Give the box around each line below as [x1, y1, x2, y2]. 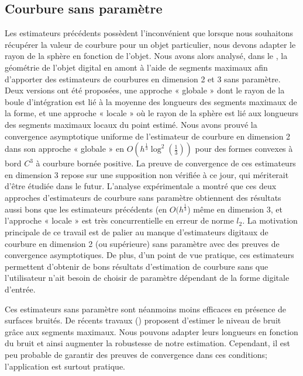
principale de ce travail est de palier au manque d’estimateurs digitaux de [5, 226, 268, 238]
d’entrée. [5, 283, 36, 295]
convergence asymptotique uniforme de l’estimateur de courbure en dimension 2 [5, 130, 291, 142]
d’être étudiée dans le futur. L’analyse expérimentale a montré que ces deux [5, 180, 277, 192]
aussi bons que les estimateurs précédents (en [5, 203, 167, 215]
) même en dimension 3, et [187, 203, 283, 215]
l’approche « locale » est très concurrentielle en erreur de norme [5, 214, 234, 227]
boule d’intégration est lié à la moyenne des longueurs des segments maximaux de [5, 95, 297, 107]
